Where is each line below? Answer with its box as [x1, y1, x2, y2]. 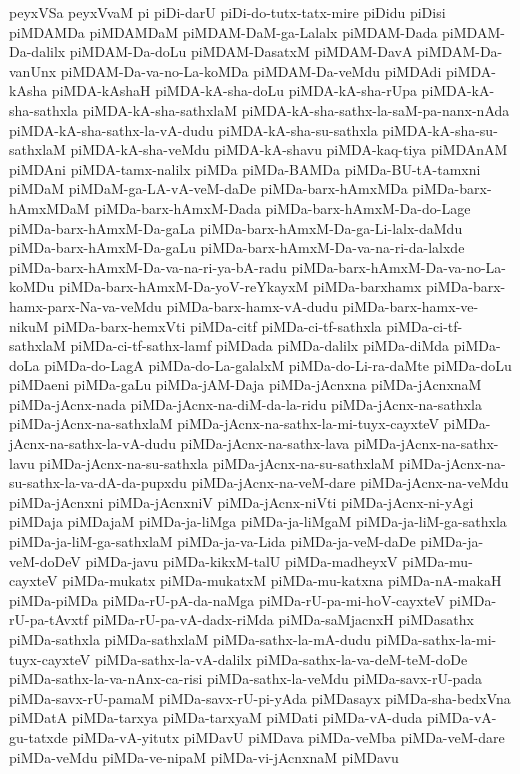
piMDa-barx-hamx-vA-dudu [166, 295, 338, 316]
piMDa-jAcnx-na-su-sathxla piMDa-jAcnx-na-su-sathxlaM [39, 452, 395, 473]
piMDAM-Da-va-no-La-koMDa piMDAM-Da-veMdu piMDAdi [60, 60, 442, 81]
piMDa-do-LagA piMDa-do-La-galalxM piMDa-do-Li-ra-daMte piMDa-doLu [44, 354, 512, 375]
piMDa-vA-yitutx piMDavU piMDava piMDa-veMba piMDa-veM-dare [72, 726, 505, 747]
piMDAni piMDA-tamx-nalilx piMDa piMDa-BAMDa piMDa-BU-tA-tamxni [9, 158, 481, 179]
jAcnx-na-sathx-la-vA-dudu [9, 433, 176, 454]
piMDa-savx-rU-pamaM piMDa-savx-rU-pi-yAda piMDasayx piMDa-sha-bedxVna [9, 687, 511, 708]
